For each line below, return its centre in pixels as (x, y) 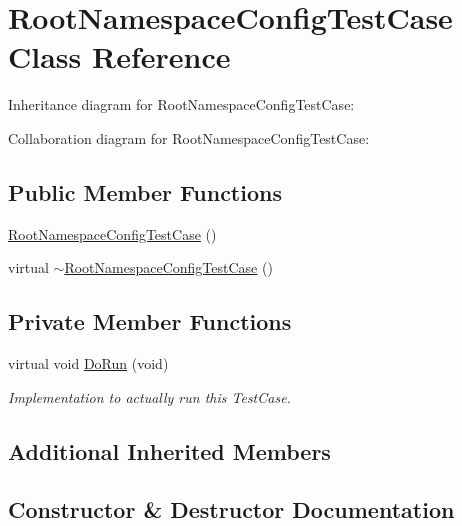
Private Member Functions (150, 321)
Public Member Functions (145, 191)
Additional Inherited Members (169, 450)
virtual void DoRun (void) (88, 363)
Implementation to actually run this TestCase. (149, 396)
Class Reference (119, 56)
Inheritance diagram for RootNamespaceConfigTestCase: (181, 104)
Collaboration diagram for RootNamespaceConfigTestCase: (189, 137)
